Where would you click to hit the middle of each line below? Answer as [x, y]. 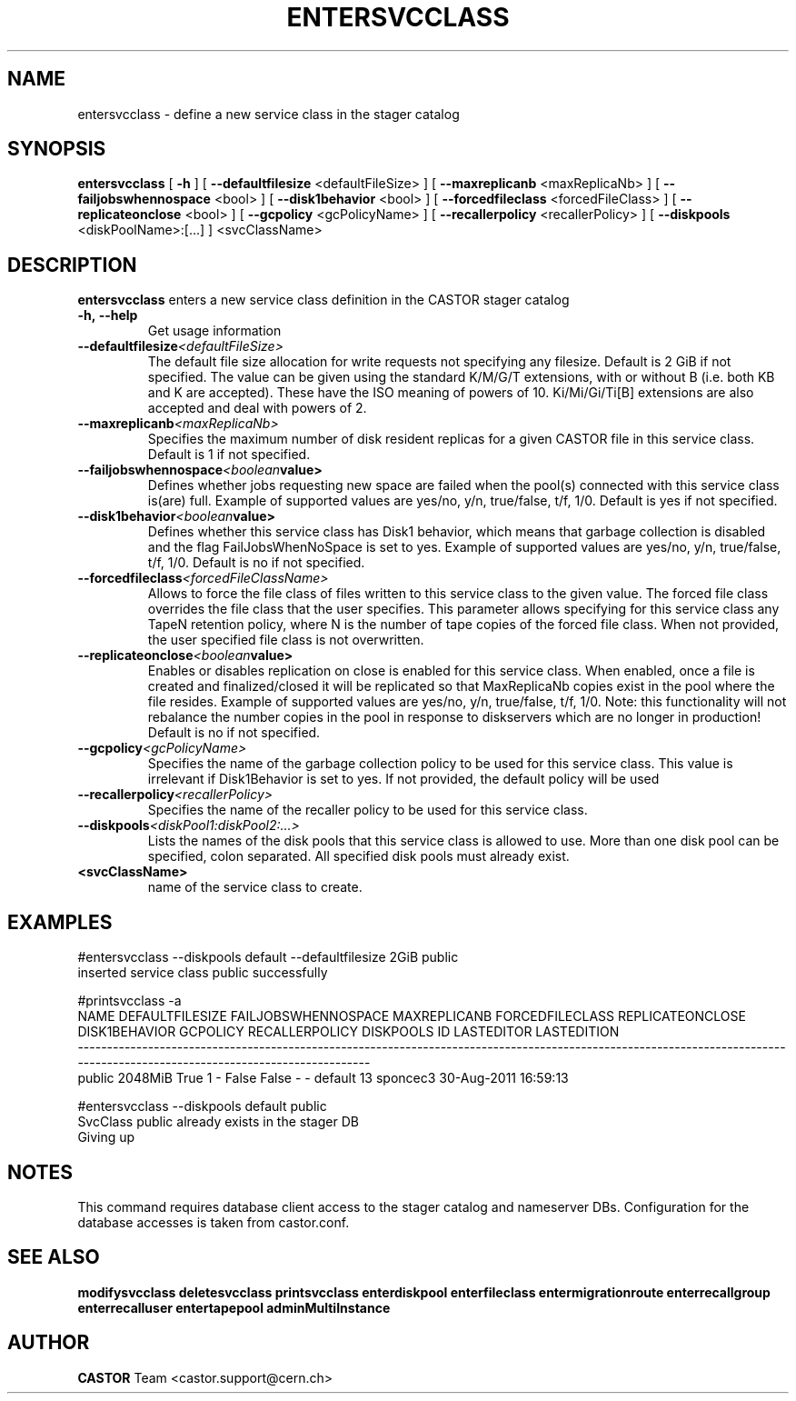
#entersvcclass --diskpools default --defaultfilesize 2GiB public [268, 957]
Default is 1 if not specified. [229, 455]
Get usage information [214, 331]
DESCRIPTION [72, 265]
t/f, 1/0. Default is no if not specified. [256, 563]
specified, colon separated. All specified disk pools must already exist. [358, 856]
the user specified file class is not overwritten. [286, 640]
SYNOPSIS [57, 149]
